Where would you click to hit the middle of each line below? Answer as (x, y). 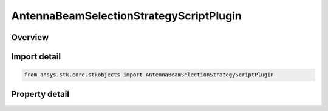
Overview (30, 37)
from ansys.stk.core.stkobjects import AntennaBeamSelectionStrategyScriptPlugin (149, 75)
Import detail (36, 57)
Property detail (40, 94)
